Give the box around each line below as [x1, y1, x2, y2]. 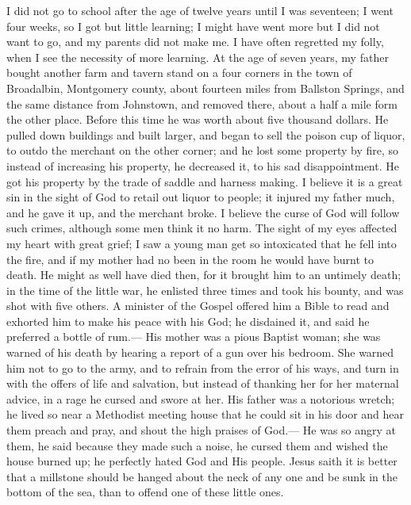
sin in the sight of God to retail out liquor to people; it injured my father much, [6, 189, 395, 205]
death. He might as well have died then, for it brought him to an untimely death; [6, 266, 401, 283]
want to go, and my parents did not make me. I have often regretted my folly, [6, 33, 384, 50]
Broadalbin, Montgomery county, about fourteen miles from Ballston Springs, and [6, 79, 405, 96]
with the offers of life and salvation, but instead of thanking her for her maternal [6, 375, 399, 392]
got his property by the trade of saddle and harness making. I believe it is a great [6, 173, 403, 189]
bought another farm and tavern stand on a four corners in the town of [6, 64, 352, 81]
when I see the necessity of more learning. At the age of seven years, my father [6, 48, 389, 65]
